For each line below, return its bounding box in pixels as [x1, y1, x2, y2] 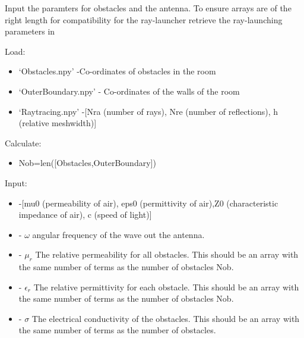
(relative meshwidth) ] [18, 117, 97, 129]
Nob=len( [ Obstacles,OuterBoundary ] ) [18, 157, 156, 169]
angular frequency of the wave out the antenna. [32, 228, 205, 240]
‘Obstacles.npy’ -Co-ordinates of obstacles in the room [18, 65, 216, 77]
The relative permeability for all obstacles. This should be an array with [35, 248, 299, 261]
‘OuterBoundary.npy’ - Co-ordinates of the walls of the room [18, 84, 240, 97]
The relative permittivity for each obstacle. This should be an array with [33, 280, 299, 293]
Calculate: [5, 136, 42, 149]
